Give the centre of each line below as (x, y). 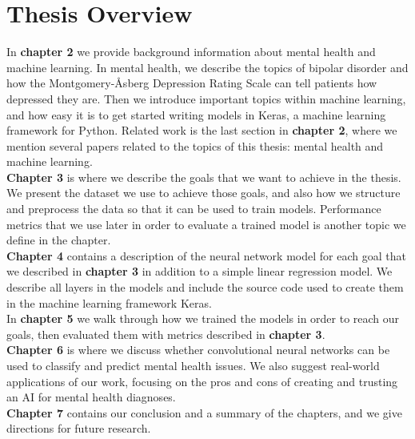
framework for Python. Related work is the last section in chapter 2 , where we (202, 130)
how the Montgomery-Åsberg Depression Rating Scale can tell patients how (192, 83)
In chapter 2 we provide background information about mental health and (191, 52)
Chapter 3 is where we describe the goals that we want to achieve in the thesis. (204, 177)
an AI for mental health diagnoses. (91, 397)
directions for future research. (79, 428)
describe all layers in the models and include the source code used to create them (205, 287)
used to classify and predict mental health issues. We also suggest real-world (193, 365)
